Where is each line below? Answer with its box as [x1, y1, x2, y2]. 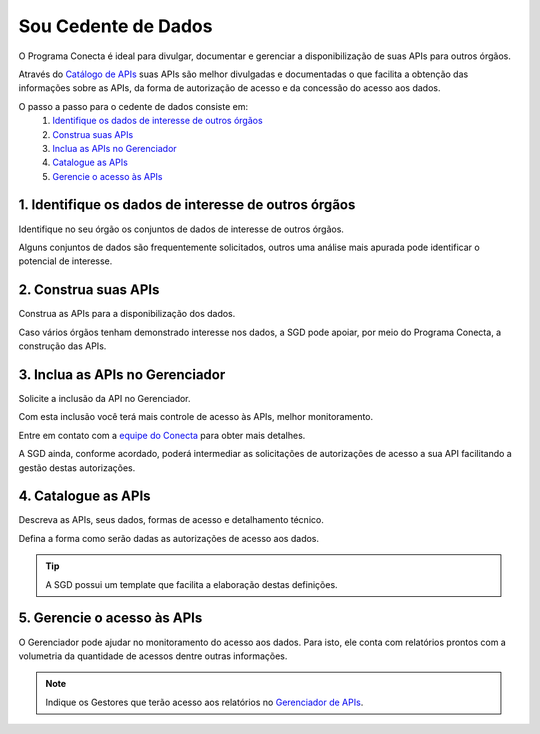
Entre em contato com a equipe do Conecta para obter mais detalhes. [18, 429, 306, 441]
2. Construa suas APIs [18, 281, 160, 299]
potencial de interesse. [18, 255, 113, 267]
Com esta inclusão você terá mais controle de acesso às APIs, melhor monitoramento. [18, 411, 374, 423]
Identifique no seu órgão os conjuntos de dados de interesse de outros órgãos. [18, 223, 345, 235]
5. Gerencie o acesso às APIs [18, 610, 203, 627]
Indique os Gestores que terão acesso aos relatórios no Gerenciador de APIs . [45, 696, 364, 708]
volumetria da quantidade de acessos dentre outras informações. [18, 650, 288, 662]
